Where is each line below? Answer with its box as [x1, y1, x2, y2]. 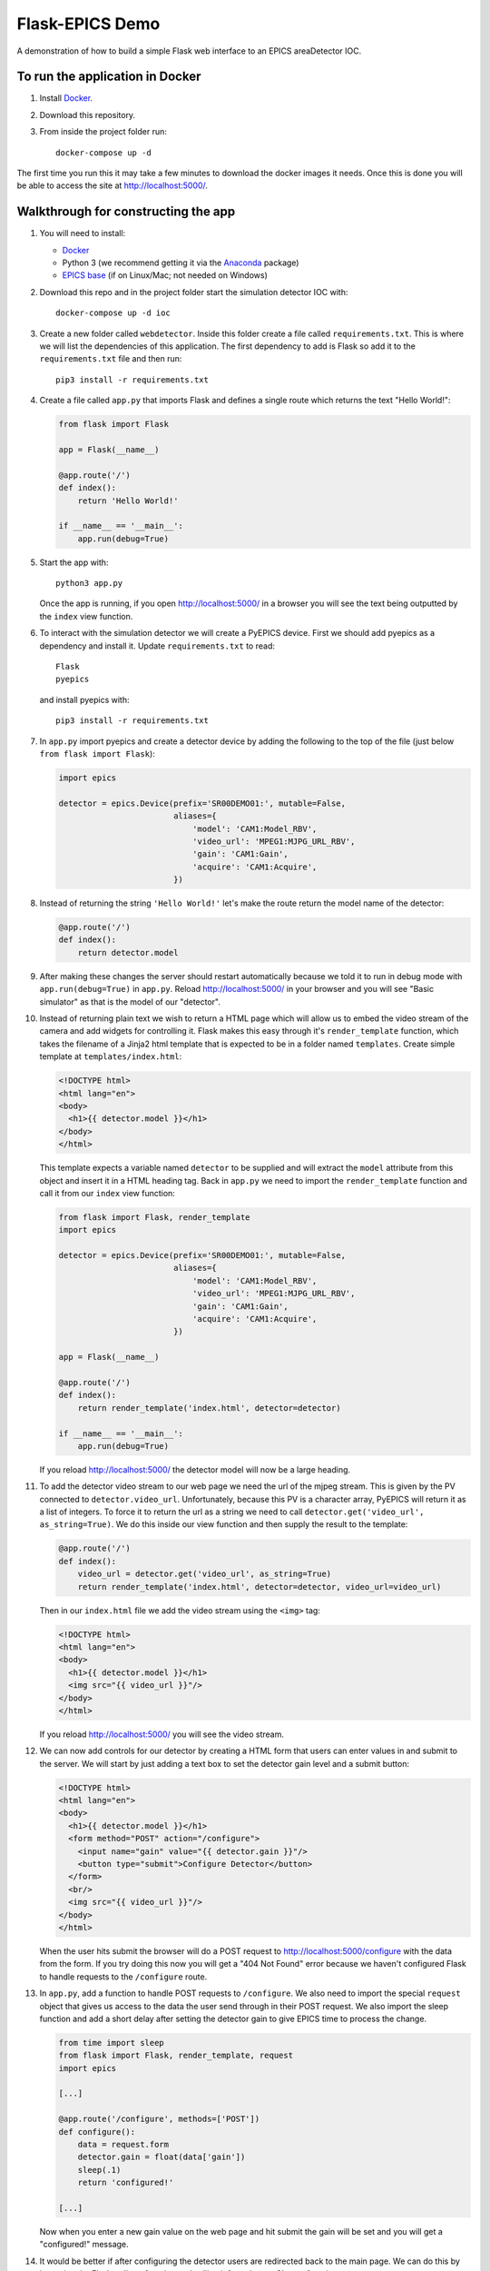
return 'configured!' [77, 2177, 174, 2188]
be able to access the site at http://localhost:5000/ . [16, 180, 209, 191]
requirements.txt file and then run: [39, 353, 182, 364]
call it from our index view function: [39, 1187, 176, 1198]
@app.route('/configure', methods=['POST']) [58, 2114, 260, 2125]
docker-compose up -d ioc [55, 308, 171, 318]
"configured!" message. [39, 2239, 129, 2250]
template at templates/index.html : [39, 1051, 182, 1062]
